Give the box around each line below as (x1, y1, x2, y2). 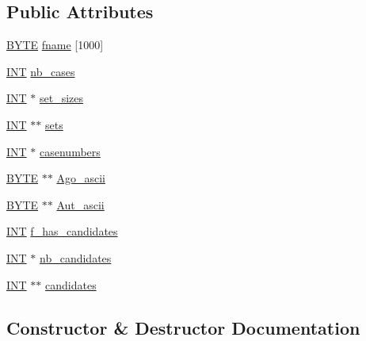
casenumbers (40, 143, 101, 159)
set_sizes (40, 90, 84, 106)
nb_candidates (40, 249, 112, 266)
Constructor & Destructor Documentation (6, 315, 360, 339)
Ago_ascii (56, 170, 105, 186)
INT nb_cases (6, 63, 75, 79)
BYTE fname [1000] (6, 36, 104, 53)
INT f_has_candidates (6, 223, 118, 239)
